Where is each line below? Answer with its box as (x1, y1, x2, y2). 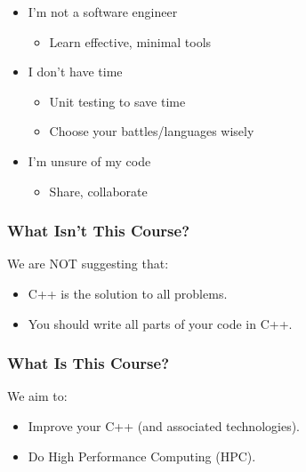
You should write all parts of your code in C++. (28, 314, 293, 332)
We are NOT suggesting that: (7, 254, 169, 273)
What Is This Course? (7, 352, 170, 374)
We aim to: (7, 387, 68, 405)
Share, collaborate (49, 181, 148, 200)
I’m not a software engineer (28, 3, 178, 20)
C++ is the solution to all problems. (28, 284, 228, 302)
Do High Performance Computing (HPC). (28, 446, 256, 465)
